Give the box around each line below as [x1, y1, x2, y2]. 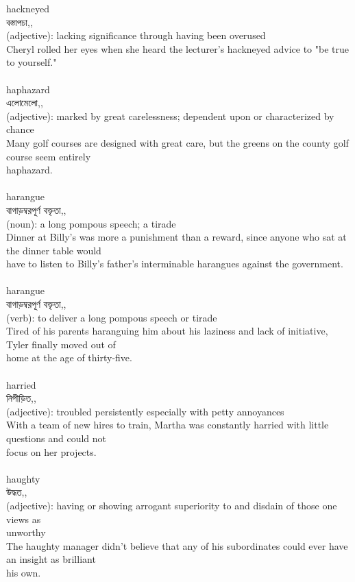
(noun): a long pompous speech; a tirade [6, 216, 176, 230]
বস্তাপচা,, [6, 14, 33, 29]
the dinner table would [6, 243, 101, 257]
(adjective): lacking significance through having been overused [6, 28, 266, 43]
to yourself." [6, 55, 57, 69]
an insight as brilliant [6, 552, 96, 566]
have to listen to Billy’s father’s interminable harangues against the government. [6, 256, 343, 271]
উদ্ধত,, [6, 485, 27, 499]
